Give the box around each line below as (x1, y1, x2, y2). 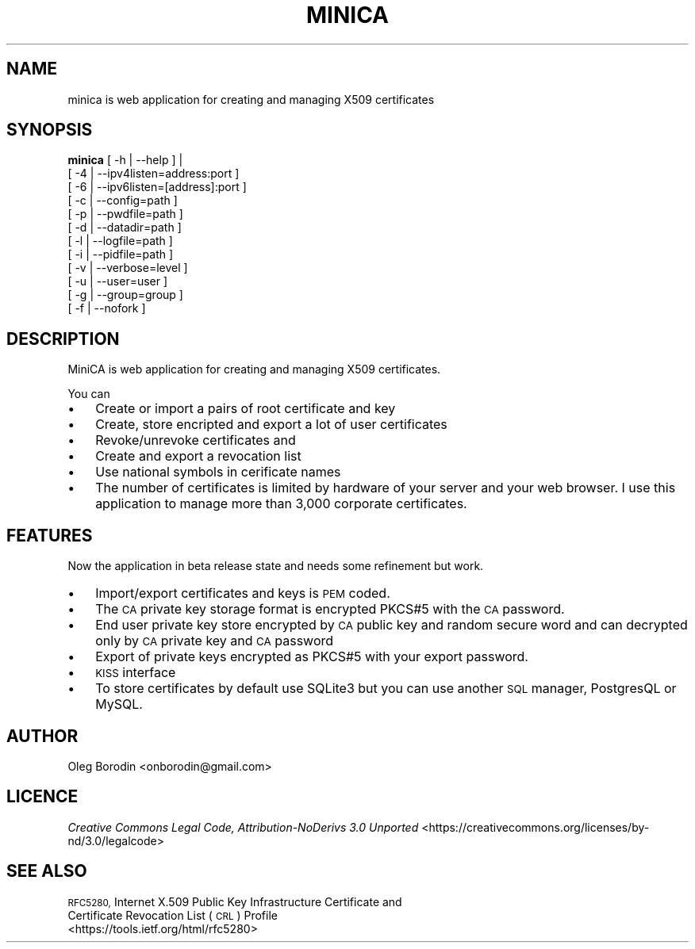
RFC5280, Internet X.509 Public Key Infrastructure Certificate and (67, 894, 402, 909)
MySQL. (95, 696, 143, 713)
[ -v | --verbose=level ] (67, 261, 188, 275)
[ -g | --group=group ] (67, 288, 183, 302)
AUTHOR (6, 725, 79, 746)
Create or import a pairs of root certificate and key (95, 400, 396, 417)
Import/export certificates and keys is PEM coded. (95, 585, 390, 602)
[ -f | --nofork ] (67, 301, 146, 316)
